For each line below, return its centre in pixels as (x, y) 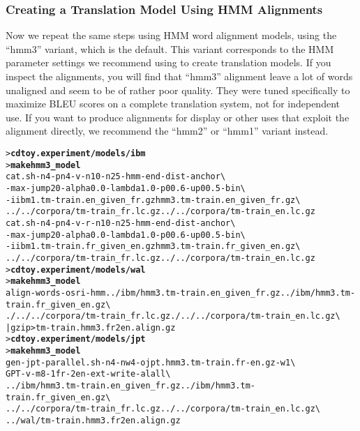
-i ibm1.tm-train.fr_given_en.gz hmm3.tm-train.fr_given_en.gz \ (153, 247)
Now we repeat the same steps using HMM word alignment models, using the (171, 35)
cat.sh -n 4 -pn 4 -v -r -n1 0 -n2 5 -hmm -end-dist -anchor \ (121, 223)
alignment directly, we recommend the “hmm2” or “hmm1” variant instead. (167, 131)
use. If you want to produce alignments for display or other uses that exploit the (178, 117)
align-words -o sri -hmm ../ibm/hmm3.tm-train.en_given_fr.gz (143, 293)
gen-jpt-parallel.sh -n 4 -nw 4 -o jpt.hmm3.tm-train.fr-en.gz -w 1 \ (151, 362)
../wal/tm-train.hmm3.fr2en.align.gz (93, 421)
